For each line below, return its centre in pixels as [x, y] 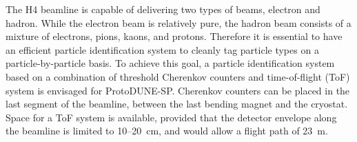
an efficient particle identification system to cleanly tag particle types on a [162, 49]
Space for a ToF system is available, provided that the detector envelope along [171, 117]
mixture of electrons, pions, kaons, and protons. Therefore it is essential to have [174, 36]
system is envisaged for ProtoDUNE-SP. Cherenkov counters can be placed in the [178, 90]
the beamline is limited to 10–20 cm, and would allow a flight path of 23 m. [167, 131]
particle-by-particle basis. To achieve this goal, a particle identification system [170, 63]
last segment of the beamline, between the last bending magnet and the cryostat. [177, 104]
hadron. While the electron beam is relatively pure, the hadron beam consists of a [178, 22]
